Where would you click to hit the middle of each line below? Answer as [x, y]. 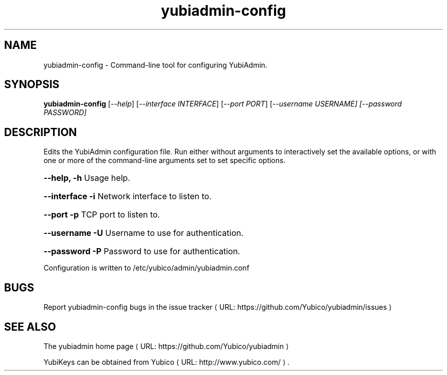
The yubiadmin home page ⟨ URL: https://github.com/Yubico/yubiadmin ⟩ [166, 346]
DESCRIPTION [41, 132]
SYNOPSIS [32, 85]
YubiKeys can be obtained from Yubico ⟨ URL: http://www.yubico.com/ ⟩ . [167, 362]
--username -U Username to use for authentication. [144, 233]
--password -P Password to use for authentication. [142, 251]
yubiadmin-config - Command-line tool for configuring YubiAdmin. [155, 65]
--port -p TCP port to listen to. [102, 215]
